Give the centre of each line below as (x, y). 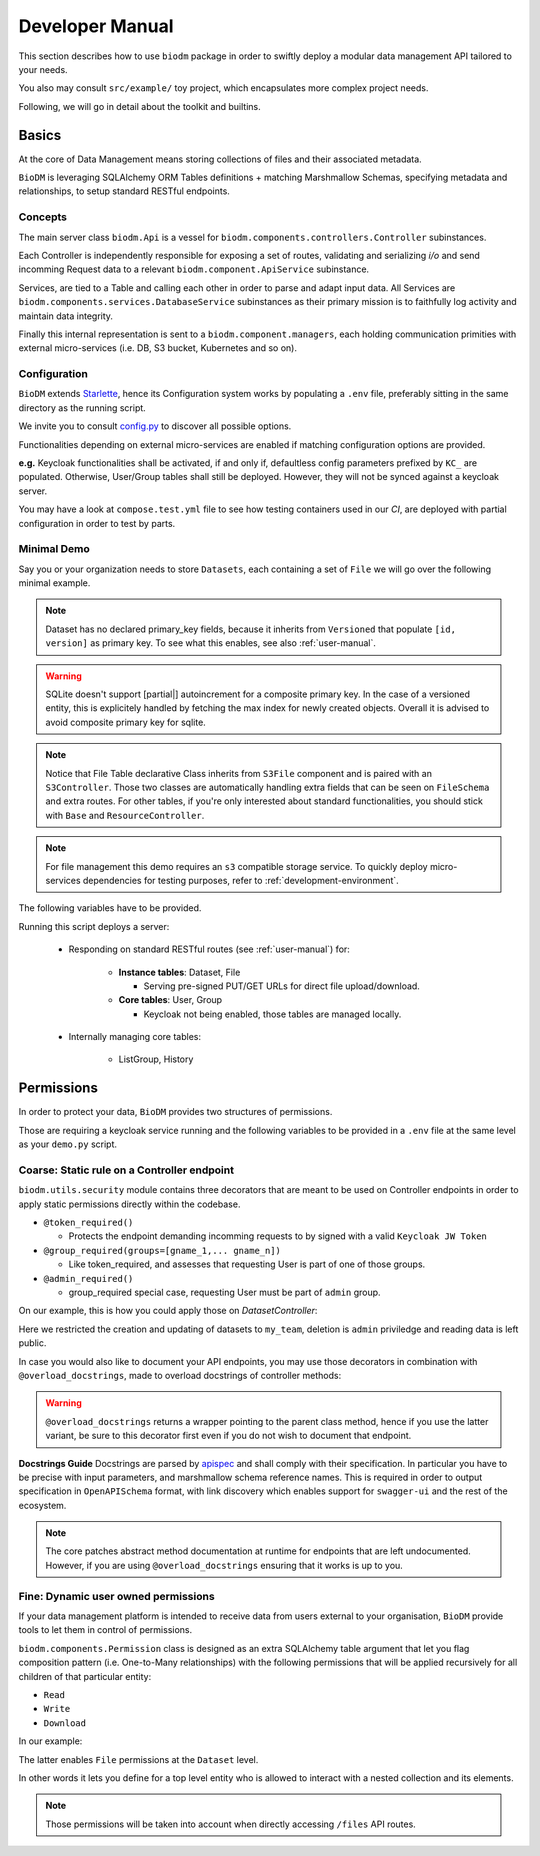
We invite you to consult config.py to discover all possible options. (155, 426)
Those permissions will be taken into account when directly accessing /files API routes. (231, 1824)
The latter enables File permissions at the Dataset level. (138, 1759)
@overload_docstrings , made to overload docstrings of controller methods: (180, 1375)
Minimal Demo (54, 549)
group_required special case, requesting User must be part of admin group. (224, 1292)
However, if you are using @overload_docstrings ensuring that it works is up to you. (224, 1565)
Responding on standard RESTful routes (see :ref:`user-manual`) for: (209, 949)
